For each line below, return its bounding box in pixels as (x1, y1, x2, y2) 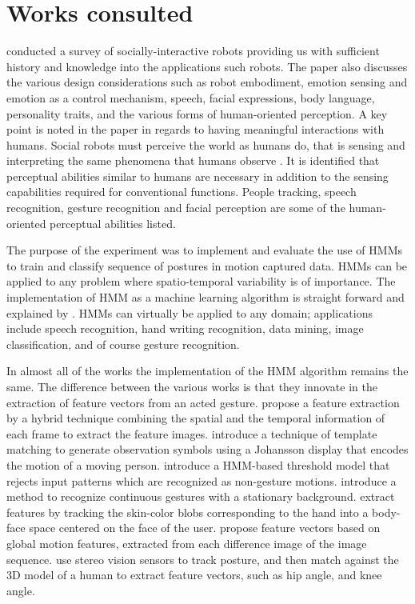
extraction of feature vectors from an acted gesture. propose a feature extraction (6, 394, 400, 410)
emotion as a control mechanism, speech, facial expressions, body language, (6, 89, 375, 106)
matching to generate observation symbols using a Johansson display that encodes (6, 441, 409, 458)
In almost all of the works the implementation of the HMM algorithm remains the (6, 362, 409, 379)
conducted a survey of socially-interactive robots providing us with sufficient (6, 42, 380, 59)
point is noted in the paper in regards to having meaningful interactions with (6, 121, 385, 138)
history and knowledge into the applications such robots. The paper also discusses (6, 58, 408, 74)
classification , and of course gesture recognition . (6, 335, 240, 352)
